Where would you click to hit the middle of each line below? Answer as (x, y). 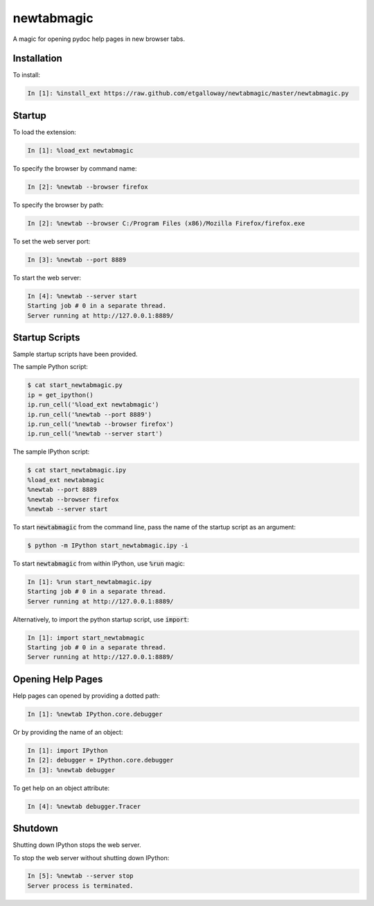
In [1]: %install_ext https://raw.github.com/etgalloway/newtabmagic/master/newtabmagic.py (188, 93)
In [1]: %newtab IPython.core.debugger (95, 714)
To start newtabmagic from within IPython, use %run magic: (99, 563)
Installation (37, 59)
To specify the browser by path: (58, 205)
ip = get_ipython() (60, 395)
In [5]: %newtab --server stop (81, 876)
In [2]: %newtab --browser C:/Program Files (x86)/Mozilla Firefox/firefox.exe (166, 223)
